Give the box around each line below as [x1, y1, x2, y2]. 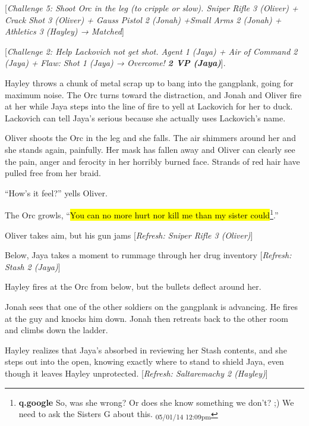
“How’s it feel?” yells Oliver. [5, 186, 108, 199]
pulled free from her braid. [5, 167, 101, 179]
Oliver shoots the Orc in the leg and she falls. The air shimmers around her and [5, 131, 296, 144]
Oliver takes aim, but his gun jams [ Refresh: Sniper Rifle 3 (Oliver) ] [5, 228, 253, 241]
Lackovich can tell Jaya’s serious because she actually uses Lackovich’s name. [5, 111, 286, 124]
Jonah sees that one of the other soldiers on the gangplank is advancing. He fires [5, 300, 298, 312]
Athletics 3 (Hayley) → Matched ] [5, 25, 124, 37]
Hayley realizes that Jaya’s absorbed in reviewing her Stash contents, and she [5, 343, 287, 356]
